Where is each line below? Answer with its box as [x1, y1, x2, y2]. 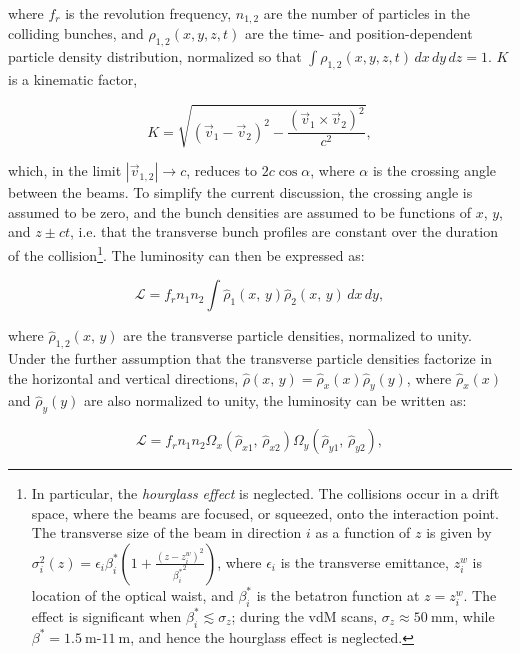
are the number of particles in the [263, 3, 471, 23]
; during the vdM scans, [231, 605, 378, 626]
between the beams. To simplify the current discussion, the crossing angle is [8, 182, 473, 203]
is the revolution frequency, [65, 3, 232, 23]
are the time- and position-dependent [245, 23, 473, 44]
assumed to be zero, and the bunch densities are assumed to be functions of [8, 201, 471, 222]
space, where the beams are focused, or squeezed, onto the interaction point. [31, 502, 499, 523]
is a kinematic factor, [8, 69, 138, 90]
